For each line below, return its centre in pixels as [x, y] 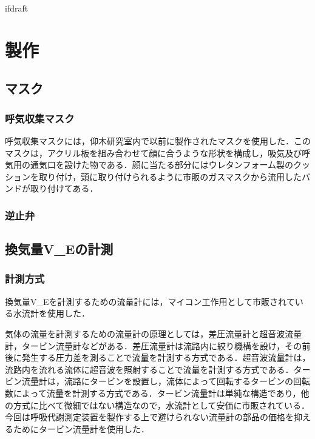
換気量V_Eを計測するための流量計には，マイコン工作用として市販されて [150, 301]
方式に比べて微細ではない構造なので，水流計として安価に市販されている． [161, 405]
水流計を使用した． [51, 313]
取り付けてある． [64, 188]
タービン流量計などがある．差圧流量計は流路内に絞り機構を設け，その [162, 345]
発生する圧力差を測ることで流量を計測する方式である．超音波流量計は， [166, 357]
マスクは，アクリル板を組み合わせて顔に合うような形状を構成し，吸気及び [154, 152]
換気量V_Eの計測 [59, 249]
